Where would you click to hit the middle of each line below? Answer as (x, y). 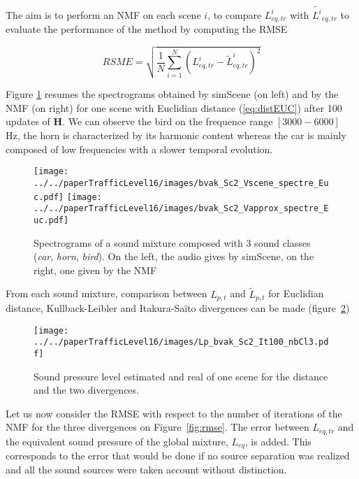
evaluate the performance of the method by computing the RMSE (147, 29)
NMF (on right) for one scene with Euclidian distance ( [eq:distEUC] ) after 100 (174, 107)
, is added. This (278, 441)
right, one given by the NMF (95, 270)
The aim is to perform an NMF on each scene (103, 14)
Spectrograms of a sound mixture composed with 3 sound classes (172, 242)
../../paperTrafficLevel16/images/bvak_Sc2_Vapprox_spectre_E (181, 209)
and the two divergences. (86, 390)
